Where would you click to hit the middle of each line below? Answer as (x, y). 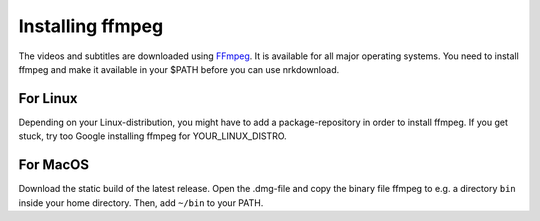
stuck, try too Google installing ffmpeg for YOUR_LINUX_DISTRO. (152, 136)
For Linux (48, 98)
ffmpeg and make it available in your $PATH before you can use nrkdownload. (179, 69)
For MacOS (54, 165)
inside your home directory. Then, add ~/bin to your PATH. (141, 202)
